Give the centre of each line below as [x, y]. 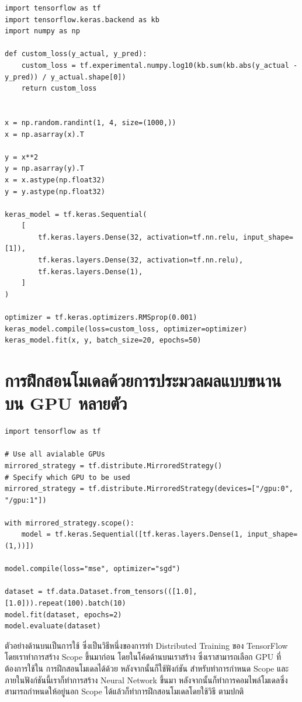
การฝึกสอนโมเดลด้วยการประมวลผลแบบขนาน [143, 380]
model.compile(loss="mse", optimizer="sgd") [93, 569]
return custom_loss [59, 89]
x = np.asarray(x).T [45, 134]
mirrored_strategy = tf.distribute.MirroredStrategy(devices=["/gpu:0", [149, 489]
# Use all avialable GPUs [55, 454]
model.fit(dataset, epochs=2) [63, 615]
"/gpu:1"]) [26, 500]
